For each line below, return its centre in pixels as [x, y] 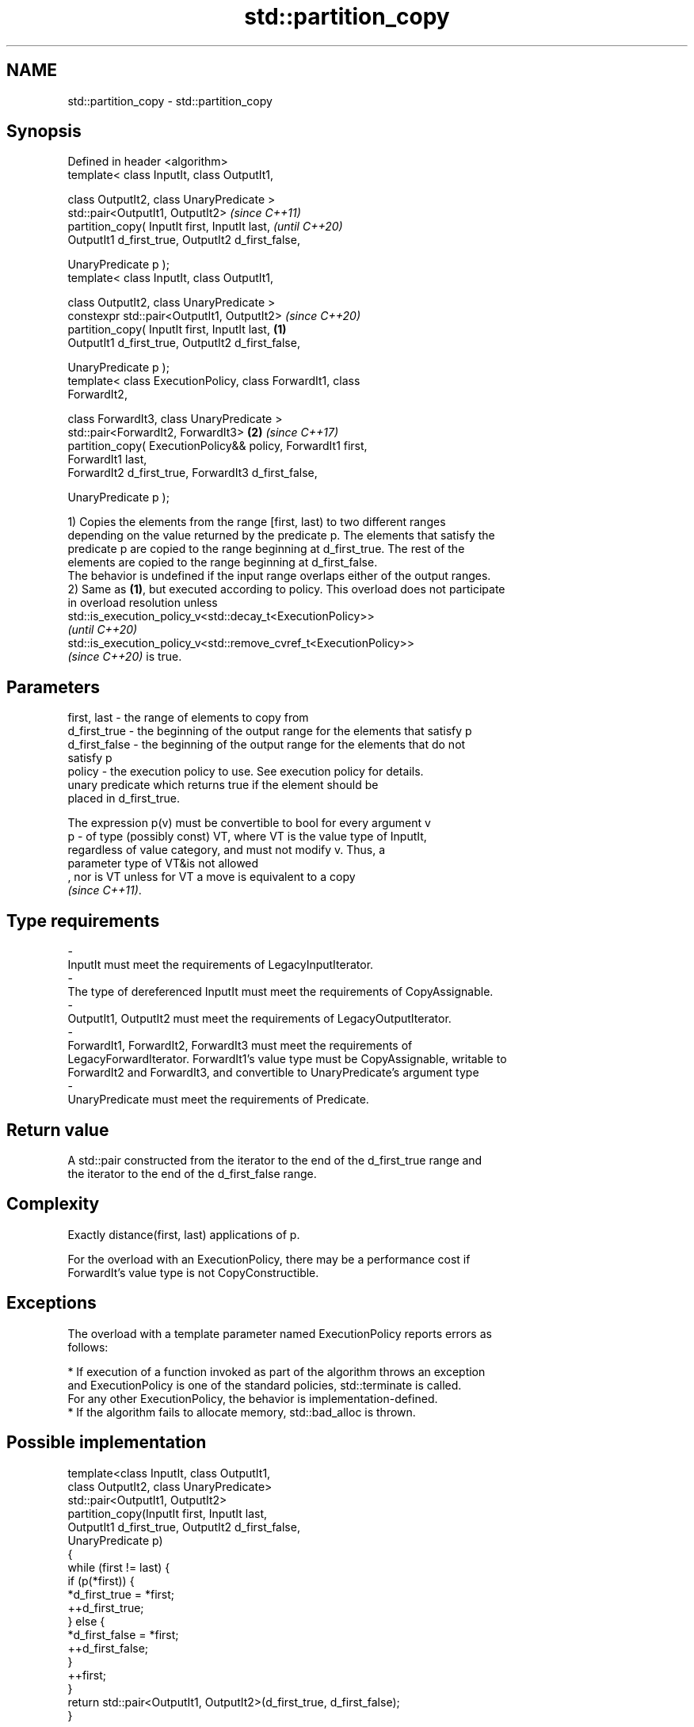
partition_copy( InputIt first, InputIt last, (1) [177, 330]
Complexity [53, 1204]
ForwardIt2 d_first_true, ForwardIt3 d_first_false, [193, 473]
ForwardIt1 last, [107, 459]
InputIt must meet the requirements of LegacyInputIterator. [221, 965]
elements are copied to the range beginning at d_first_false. [223, 562]
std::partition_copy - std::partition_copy [170, 101]
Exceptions [51, 1303]
